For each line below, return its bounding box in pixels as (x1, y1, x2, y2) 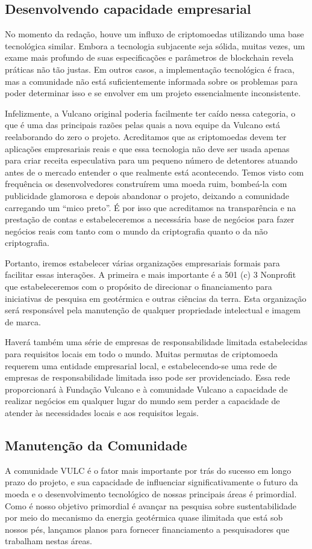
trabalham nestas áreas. (5, 535, 92, 547)
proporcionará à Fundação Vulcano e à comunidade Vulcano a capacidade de (5, 382, 288, 395)
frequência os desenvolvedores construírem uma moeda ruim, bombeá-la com (5, 177, 287, 190)
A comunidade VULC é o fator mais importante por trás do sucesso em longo (5, 464, 292, 476)
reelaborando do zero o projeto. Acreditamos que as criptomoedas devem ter (5, 130, 287, 143)
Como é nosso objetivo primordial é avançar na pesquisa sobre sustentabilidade (5, 499, 297, 512)
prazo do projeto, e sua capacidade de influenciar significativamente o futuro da (5, 476, 298, 488)
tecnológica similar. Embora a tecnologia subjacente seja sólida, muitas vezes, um (5, 39, 305, 52)
